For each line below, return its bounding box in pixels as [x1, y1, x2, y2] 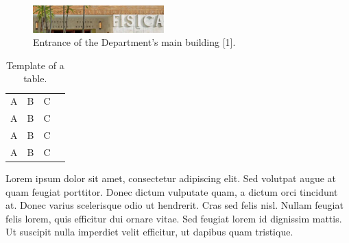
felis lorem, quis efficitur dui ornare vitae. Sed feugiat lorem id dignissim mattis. [5, 211, 342, 225]
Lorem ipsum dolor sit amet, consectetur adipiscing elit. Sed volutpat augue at [5, 170, 337, 185]
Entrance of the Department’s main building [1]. [33, 35, 236, 49]
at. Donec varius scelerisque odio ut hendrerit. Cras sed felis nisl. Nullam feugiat [5, 198, 344, 212]
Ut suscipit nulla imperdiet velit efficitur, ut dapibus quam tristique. [5, 225, 293, 239]
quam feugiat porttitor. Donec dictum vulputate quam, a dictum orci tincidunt [5, 184, 338, 199]
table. [23, 71, 47, 86]
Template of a [5, 57, 64, 72]
